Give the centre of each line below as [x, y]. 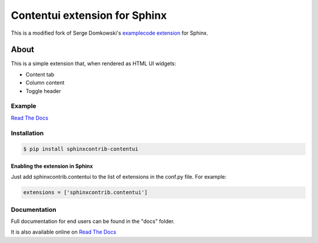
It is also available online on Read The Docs [64, 232]
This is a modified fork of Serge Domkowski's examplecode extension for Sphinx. [110, 33]
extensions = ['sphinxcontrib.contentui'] [85, 192]
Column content [45, 83]
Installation [27, 133]
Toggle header [43, 91]
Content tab [40, 74]
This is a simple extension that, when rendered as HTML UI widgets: [94, 64]
